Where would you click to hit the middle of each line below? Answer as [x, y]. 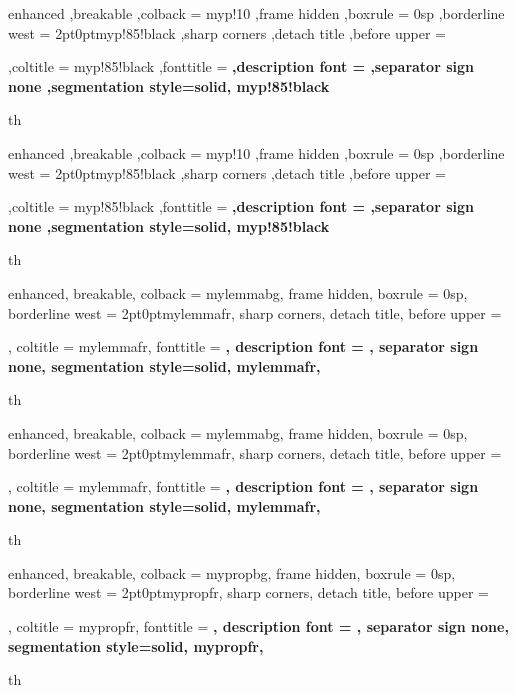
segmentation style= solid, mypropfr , [136, 645]
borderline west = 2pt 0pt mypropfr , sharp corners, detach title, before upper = [248, 592]
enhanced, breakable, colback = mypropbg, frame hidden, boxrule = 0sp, [232, 572]
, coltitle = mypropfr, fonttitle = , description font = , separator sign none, [258, 626]
